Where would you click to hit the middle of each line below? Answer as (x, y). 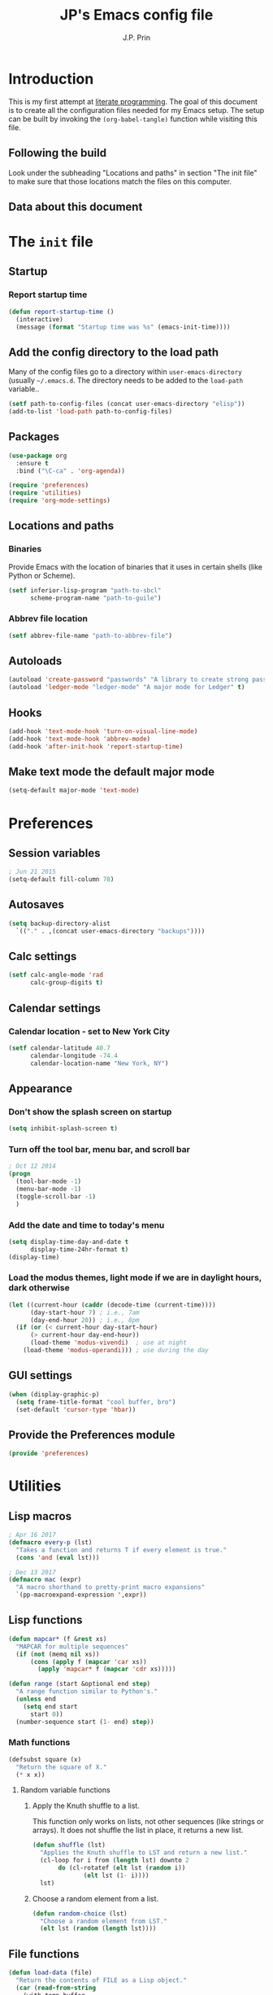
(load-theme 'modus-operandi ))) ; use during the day (116, 1351)
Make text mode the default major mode (112, 772)
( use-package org (38, 456)
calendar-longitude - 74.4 (74, 1055)
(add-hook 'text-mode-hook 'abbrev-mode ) (80, 739)
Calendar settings (55, 1008)
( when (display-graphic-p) (54, 1394)
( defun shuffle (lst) (69, 1845)
